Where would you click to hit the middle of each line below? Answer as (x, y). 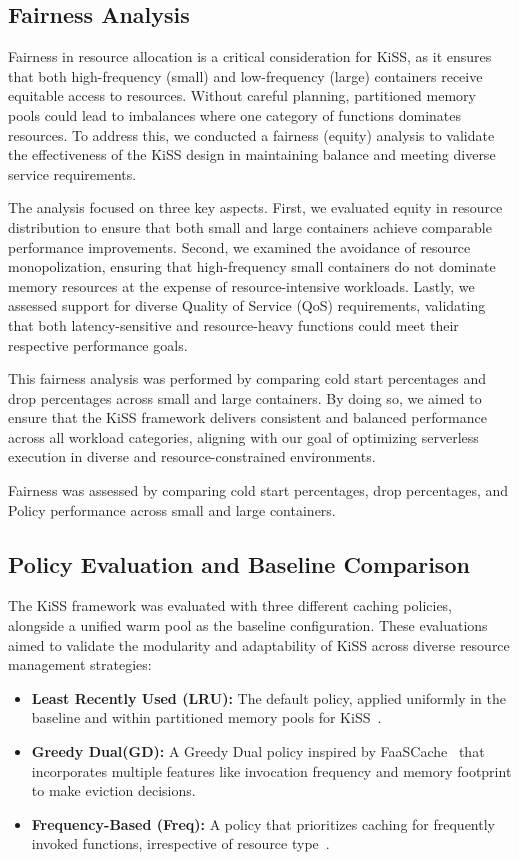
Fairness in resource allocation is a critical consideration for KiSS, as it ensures (250, 56)
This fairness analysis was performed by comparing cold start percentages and (247, 378)
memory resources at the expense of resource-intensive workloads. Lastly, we (241, 285)
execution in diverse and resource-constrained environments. (192, 456)
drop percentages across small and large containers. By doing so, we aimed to (245, 397)
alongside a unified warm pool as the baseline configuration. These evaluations (248, 625)
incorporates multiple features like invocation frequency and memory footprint (271, 770)
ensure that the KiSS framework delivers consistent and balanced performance (247, 417)
